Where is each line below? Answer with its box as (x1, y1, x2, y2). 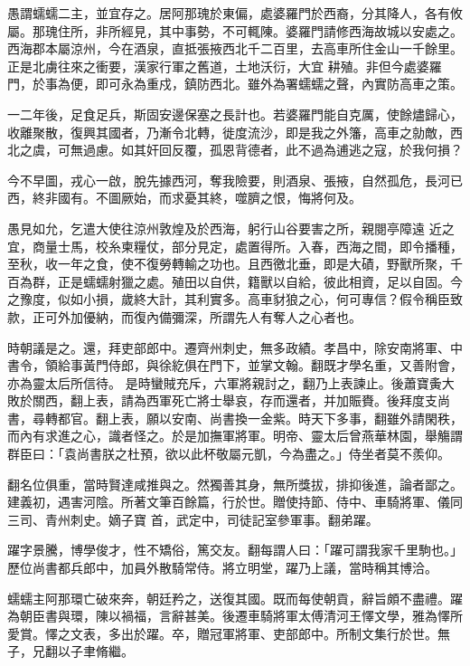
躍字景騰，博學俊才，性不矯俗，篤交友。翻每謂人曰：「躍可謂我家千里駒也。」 (7, 540, 463, 559)
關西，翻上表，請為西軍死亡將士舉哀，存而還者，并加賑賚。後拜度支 (32, 391, 437, 410)
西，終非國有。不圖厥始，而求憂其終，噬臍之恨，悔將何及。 (7, 188, 362, 207)
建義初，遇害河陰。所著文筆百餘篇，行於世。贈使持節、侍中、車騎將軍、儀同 (7, 492, 463, 511)
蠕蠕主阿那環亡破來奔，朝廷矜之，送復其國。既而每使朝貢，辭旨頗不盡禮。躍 (7, 588, 463, 607)
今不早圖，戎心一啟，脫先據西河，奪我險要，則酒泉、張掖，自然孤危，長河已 (7, 170, 463, 189)
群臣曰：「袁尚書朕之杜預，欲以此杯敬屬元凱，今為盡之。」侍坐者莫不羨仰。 (7, 444, 450, 463)
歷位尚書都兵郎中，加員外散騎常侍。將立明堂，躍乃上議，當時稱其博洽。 (7, 558, 437, 577)
